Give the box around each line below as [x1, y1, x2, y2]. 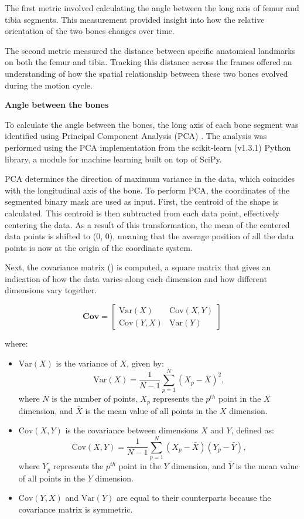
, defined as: [231, 424, 274, 436]
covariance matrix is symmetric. [18, 503, 133, 515]
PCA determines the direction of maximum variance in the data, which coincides [5, 172, 295, 185]
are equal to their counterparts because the [116, 491, 271, 504]
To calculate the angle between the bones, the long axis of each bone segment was [5, 118, 299, 130]
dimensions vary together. [5, 284, 97, 296]
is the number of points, [52, 392, 138, 405]
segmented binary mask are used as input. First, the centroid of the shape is [5, 195, 279, 208]
